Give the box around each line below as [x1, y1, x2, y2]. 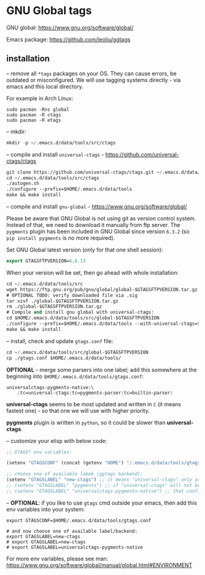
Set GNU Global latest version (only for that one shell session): [6, 246, 164, 253]
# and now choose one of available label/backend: [6, 528, 138, 534]
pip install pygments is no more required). [6, 234, 115, 242]
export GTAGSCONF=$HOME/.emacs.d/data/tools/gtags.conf [6, 517, 151, 524]
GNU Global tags [6, 4, 92, 18]
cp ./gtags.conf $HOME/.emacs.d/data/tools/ [6, 355, 121, 361]
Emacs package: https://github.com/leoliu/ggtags [6, 35, 131, 43]
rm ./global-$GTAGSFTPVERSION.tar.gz [6, 303, 103, 310]
